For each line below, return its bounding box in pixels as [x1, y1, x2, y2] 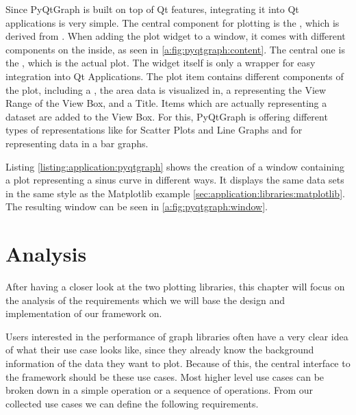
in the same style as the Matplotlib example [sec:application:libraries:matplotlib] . [5, 186, 345, 200]
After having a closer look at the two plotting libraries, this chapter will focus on [5, 279, 345, 294]
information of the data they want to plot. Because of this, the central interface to [5, 356, 351, 370]
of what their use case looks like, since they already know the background [5, 342, 314, 357]
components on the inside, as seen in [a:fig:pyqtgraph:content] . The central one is [5, 42, 345, 56]
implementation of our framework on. [5, 306, 162, 320]
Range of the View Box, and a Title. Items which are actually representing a [5, 96, 327, 110]
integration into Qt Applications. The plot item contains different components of [5, 68, 344, 83]
